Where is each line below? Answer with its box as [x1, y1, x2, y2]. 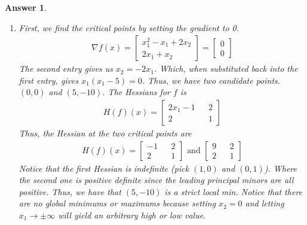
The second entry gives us [19, 62, 113, 75]
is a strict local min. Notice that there [164, 185, 302, 197]
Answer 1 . [5, 1, 47, 13]
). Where [264, 162, 297, 174]
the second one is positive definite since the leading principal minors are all [19, 174, 294, 186]
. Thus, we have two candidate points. [142, 74, 281, 86]
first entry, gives [19, 74, 79, 86]
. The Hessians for [102, 86, 170, 98]
